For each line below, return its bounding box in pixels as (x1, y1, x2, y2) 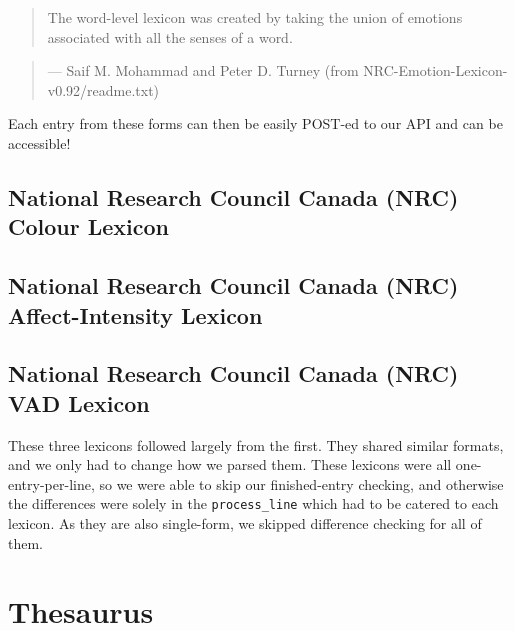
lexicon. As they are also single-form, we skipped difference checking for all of (8, 512, 482, 533)
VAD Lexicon (8, 387, 150, 418)
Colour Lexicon (8, 211, 169, 242)
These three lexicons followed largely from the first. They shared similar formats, (8, 434, 504, 455)
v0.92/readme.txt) (47, 79, 160, 100)
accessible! (8, 132, 71, 153)
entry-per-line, (8, 473, 95, 494)
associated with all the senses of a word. (47, 26, 293, 47)
